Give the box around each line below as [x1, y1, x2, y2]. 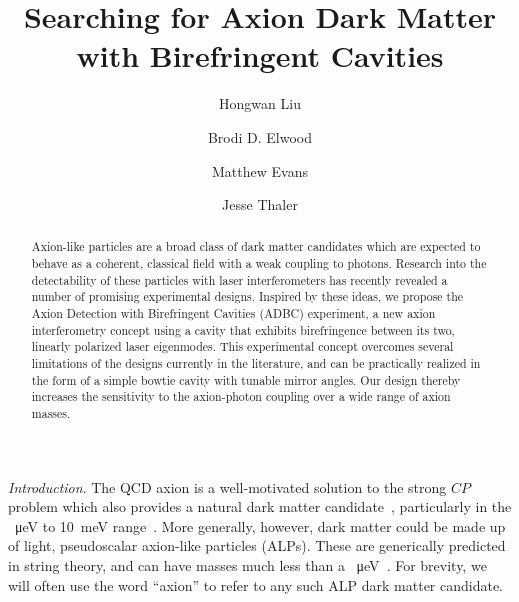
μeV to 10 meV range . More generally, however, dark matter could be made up [14, 515, 506, 536]
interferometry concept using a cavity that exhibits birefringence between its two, [31, 321, 455, 338]
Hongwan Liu [219, 93, 301, 114]
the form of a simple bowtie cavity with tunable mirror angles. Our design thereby [31, 371, 461, 388]
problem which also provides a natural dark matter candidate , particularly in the [8, 496, 512, 517]
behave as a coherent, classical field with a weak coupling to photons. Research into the [31, 255, 487, 272]
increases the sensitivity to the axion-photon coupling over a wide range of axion [31, 388, 451, 405]
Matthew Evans [212, 160, 308, 181]
